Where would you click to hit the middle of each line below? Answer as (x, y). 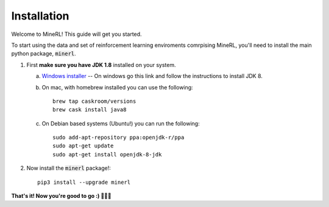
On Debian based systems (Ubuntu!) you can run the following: (121, 123)
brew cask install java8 (90, 110)
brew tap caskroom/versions (94, 101)
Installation (40, 16)
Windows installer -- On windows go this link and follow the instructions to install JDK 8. (152, 76)
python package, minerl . (44, 54)
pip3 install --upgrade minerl (84, 182)
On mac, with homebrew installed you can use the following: (117, 87)
